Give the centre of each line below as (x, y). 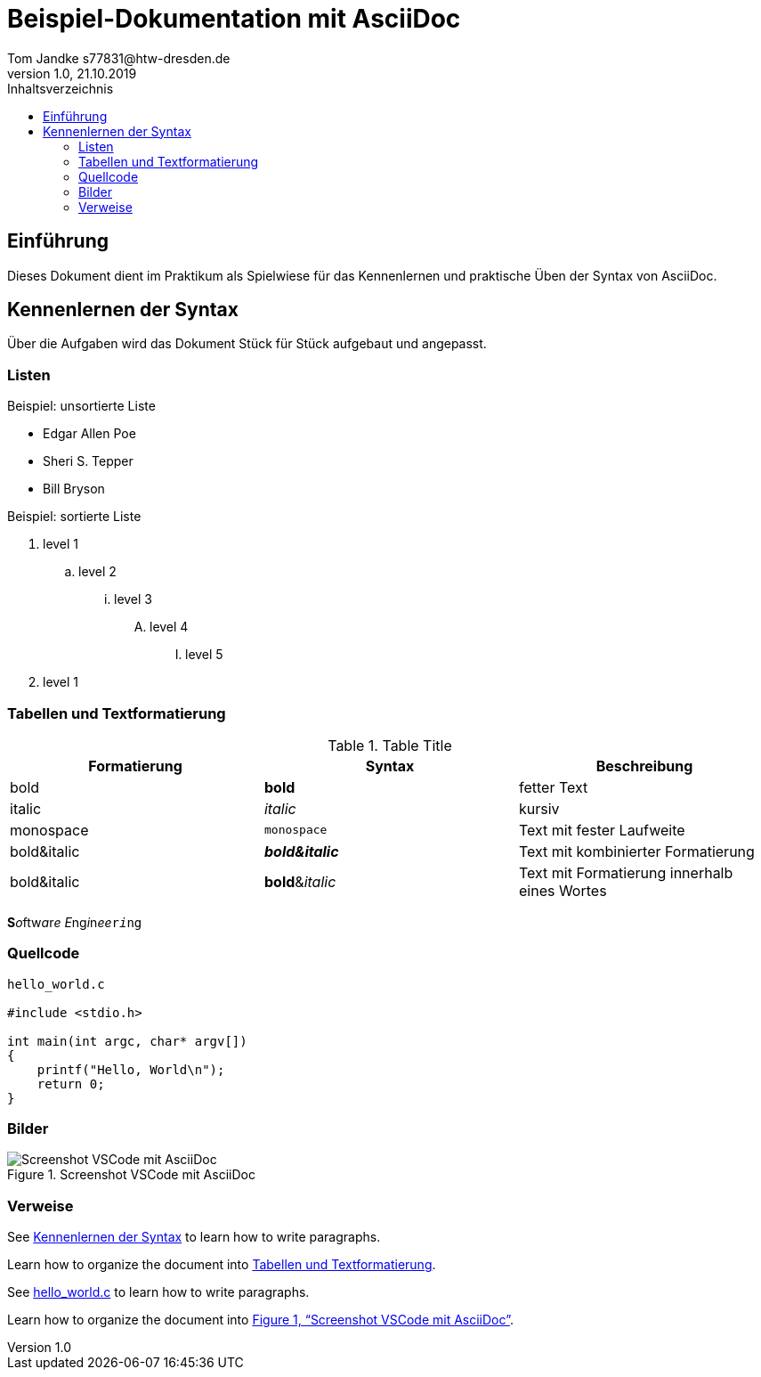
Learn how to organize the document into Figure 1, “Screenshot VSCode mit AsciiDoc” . (260, 1320)
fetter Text (553, 787)
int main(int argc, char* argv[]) (127, 1041)
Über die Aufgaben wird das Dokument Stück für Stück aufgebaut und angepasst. (247, 344)
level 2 (97, 572)
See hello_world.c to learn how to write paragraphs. (158, 1292)
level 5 (204, 655)
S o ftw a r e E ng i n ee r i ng (75, 922)
